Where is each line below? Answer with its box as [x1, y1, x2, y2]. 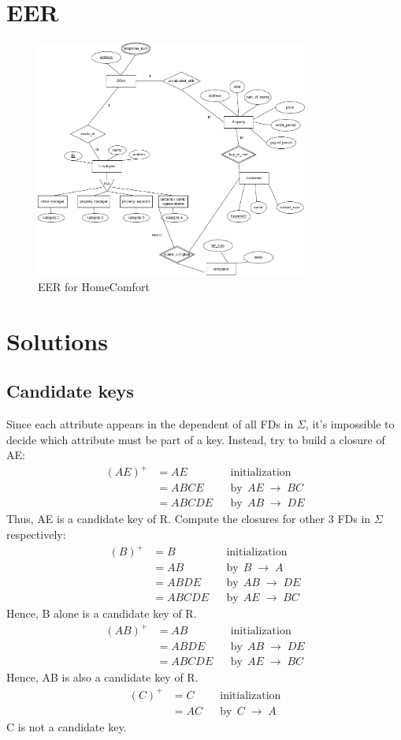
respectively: [6, 526, 66, 543]
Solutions [6, 324, 108, 357]
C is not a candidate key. [6, 718, 127, 734]
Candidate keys [6, 379, 134, 403]
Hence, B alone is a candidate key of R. [6, 605, 197, 622]
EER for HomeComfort [38, 278, 150, 294]
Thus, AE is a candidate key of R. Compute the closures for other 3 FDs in [6, 510, 371, 527]
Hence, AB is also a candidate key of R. [6, 669, 199, 686]
